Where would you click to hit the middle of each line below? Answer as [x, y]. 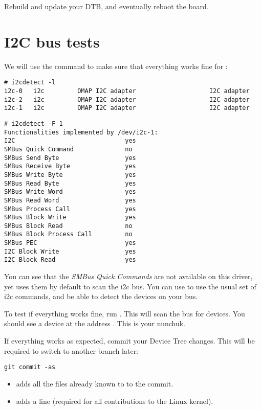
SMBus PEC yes [70, 243]
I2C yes [70, 141]
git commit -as [30, 367]
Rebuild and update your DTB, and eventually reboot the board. [106, 6]
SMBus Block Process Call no [68, 234]
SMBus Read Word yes [70, 200]
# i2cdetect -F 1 [34, 123]
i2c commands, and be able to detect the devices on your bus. [101, 296]
